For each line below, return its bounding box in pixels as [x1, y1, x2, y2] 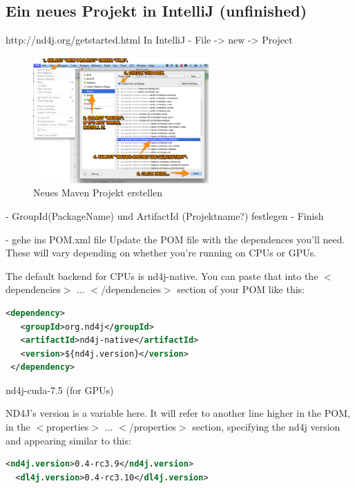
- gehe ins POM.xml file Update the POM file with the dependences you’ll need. [6, 232, 345, 246]
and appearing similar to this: [6, 433, 131, 447]
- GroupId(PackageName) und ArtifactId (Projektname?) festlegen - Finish [6, 208, 324, 223]
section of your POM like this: [177, 282, 305, 297]
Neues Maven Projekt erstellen [33, 185, 163, 200]
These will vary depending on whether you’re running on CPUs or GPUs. [6, 245, 317, 260]
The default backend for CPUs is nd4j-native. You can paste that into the [6, 268, 318, 283]
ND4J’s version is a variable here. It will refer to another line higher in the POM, [6, 406, 350, 420]
